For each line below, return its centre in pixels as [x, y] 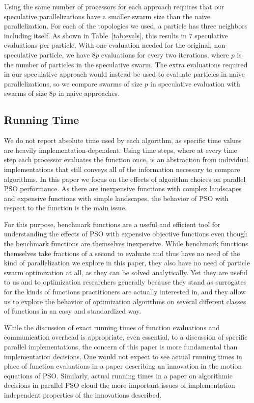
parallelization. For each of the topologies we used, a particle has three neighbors [126, 26]
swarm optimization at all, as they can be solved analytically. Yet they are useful [126, 272]
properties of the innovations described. [102, 394]
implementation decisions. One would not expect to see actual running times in [123, 356]
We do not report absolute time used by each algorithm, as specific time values [123, 140]
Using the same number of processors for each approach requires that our [114, 6]
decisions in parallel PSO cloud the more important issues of [95, 385]
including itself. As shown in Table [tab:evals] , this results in [96, 35]
